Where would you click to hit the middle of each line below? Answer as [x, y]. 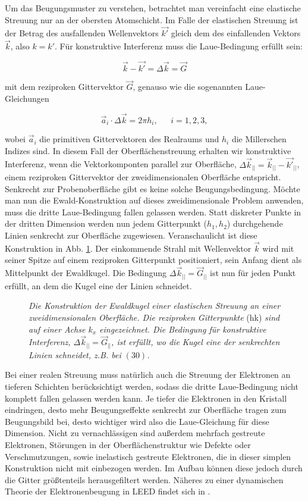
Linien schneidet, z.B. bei [75, 354]
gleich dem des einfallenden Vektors [236, 33]
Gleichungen [27, 98]
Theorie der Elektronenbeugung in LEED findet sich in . [108, 491]
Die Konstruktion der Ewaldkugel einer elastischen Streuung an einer [155, 306]
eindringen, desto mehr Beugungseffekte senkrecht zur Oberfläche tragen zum [146, 410]
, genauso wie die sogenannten [188, 87]
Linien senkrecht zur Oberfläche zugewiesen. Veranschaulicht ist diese [131, 235]
